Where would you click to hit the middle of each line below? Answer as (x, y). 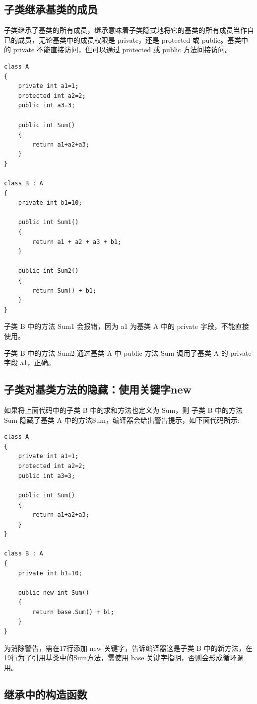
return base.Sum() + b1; (73, 612)
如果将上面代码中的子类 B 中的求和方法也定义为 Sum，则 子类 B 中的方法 (124, 410)
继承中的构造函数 (46, 694)
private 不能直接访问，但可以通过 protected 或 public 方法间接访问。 (123, 49)
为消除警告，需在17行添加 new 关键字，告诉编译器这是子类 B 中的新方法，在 (128, 648)
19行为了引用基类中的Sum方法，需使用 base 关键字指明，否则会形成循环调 (124, 658)
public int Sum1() (48, 222)
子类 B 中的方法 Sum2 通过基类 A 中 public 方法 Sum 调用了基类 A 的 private (128, 352)
